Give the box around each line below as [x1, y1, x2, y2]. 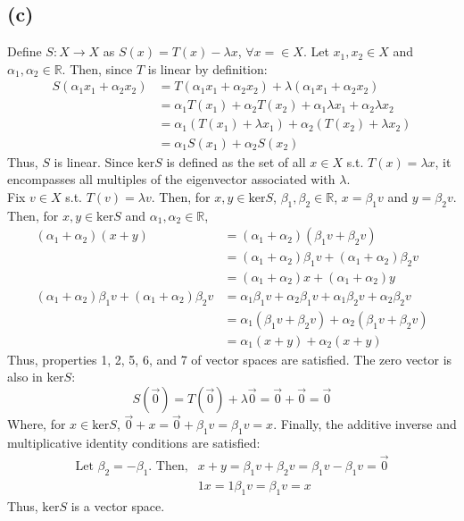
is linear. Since [54, 152, 134, 171]
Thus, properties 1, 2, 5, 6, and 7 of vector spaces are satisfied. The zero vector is [7, 349, 452, 368]
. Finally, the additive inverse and [273, 415, 457, 433]
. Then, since [62, 59, 133, 78]
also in [7, 367, 43, 386]
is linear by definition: [147, 59, 268, 78]
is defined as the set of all [166, 152, 306, 171]
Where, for [7, 415, 66, 433]
